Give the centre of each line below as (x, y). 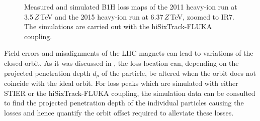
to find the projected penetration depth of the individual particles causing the (124, 103)
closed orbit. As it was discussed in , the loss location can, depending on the (121, 63)
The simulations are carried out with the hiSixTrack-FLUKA (118, 26)
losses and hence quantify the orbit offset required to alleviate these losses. (119, 112)
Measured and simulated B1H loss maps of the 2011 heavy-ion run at (131, 7)
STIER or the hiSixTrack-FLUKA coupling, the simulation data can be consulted (130, 93)
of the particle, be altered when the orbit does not (179, 73)
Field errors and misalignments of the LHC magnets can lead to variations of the (129, 53)
